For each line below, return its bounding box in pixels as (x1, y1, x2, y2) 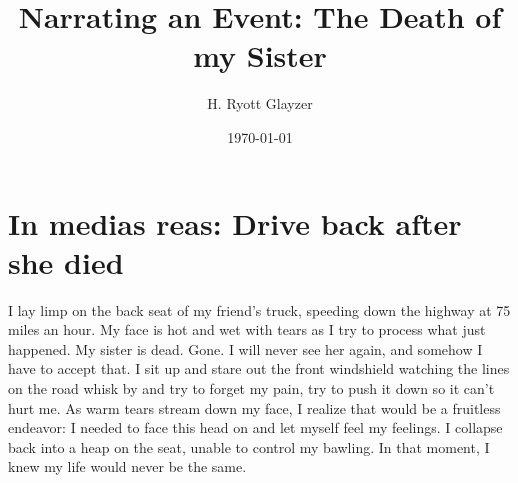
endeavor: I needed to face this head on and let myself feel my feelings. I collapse (8, 417, 503, 438)
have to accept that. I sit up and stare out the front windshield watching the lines (8, 358, 510, 379)
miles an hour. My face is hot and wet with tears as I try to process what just (8, 319, 486, 340)
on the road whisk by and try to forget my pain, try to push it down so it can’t (8, 378, 495, 398)
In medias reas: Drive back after (8, 202, 462, 243)
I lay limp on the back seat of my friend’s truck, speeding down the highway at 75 (8, 299, 511, 320)
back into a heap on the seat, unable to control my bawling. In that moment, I (8, 436, 490, 457)
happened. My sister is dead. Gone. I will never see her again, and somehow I (8, 338, 483, 359)
